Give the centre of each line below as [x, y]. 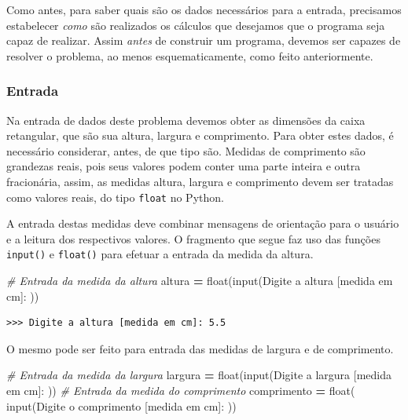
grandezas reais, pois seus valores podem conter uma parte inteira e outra [184, 166]
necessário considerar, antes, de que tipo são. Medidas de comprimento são [186, 150]
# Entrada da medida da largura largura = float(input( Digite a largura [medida [199, 375]
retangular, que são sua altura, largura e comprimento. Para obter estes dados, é [200, 135]
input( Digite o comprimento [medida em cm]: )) [121, 405]
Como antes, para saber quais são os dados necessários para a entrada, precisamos [204, 9]
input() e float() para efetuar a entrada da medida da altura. [160, 254]
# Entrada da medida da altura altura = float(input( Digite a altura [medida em [200, 281]
